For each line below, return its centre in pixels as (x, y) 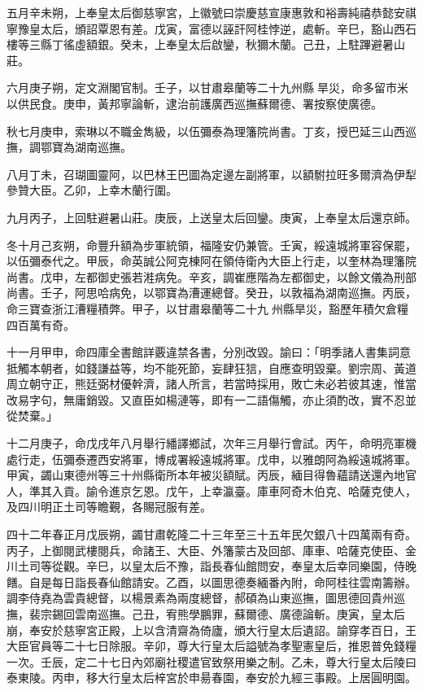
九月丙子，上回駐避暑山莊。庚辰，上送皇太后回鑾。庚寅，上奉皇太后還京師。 (211, 217)
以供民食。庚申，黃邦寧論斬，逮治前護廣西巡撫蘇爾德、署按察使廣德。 (194, 103)
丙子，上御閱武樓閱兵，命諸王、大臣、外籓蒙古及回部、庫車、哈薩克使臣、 (206, 550)
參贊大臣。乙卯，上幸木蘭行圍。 (92, 190)
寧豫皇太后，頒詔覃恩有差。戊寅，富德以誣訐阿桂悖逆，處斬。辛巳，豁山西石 (211, 28)
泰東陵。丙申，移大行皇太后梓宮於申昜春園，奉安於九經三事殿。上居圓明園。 (211, 678)
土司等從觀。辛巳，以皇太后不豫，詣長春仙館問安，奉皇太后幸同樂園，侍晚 (217, 566)
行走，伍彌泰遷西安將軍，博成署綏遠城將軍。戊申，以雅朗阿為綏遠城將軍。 (217, 459)
